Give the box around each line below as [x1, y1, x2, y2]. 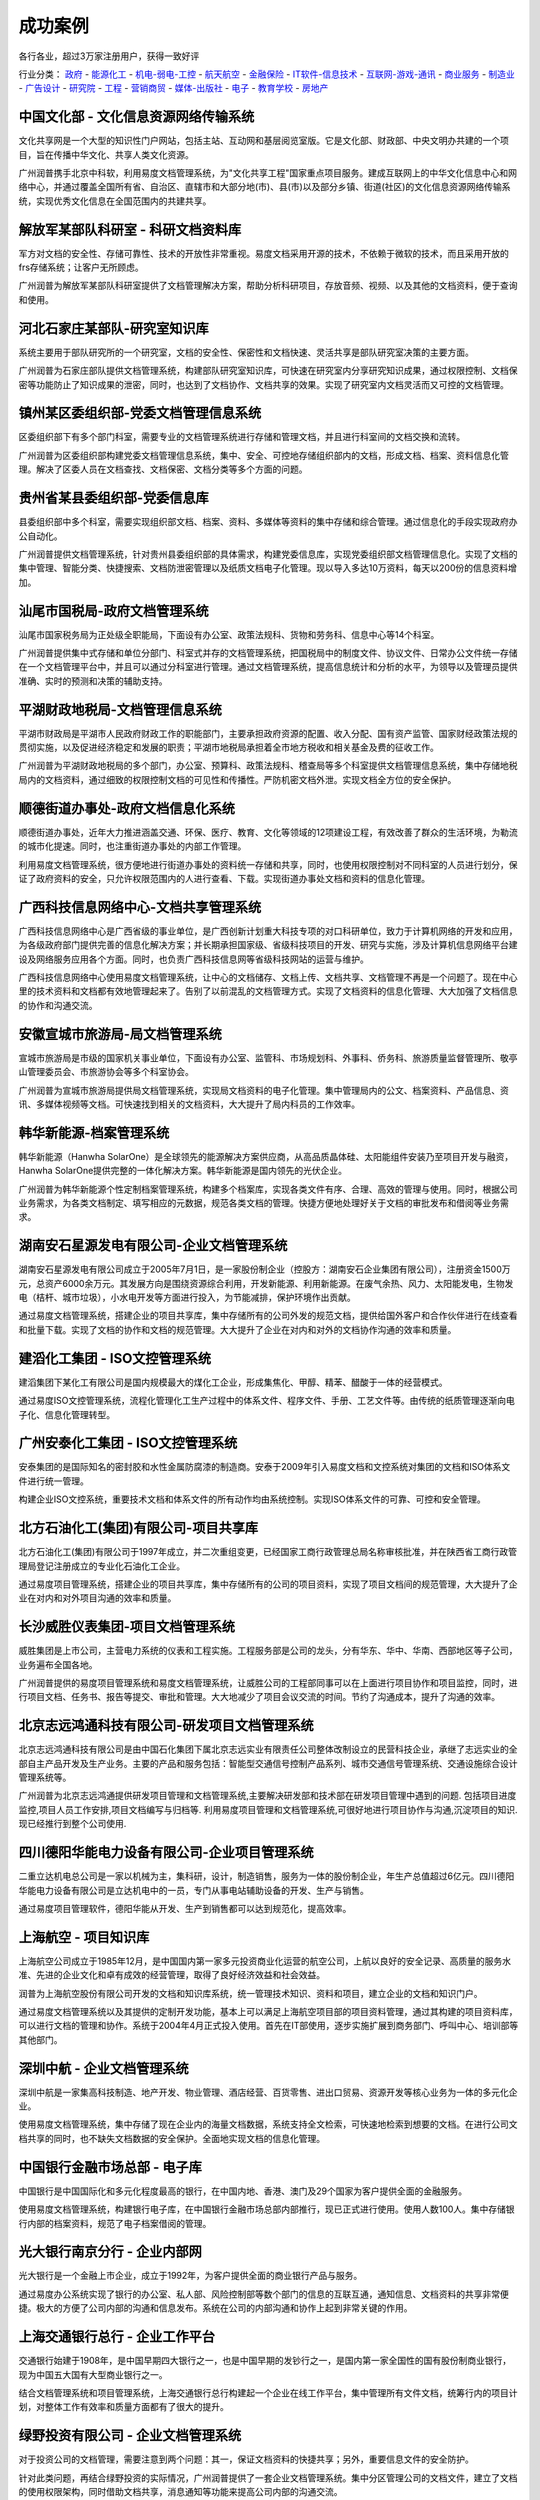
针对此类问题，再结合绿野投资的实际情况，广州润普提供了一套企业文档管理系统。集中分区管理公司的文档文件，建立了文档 [18, 2471, 518, 2484]
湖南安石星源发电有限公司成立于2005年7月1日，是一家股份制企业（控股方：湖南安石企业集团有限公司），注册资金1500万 [18, 1263, 511, 1275]
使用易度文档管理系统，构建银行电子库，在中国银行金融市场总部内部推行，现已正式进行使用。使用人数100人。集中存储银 [18, 2203, 515, 2215]
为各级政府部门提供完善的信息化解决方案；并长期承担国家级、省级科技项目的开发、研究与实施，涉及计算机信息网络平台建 [18, 939, 518, 951]
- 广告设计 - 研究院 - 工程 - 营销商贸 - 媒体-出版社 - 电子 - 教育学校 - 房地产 [18, 82, 329, 94]
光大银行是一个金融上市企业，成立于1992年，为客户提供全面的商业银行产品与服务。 [18, 2270, 363, 2282]
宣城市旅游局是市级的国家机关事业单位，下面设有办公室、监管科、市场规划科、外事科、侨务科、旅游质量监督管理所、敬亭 [18, 1051, 518, 1064]
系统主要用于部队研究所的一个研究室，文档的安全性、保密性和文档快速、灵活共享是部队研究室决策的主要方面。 [18, 346, 474, 358]
